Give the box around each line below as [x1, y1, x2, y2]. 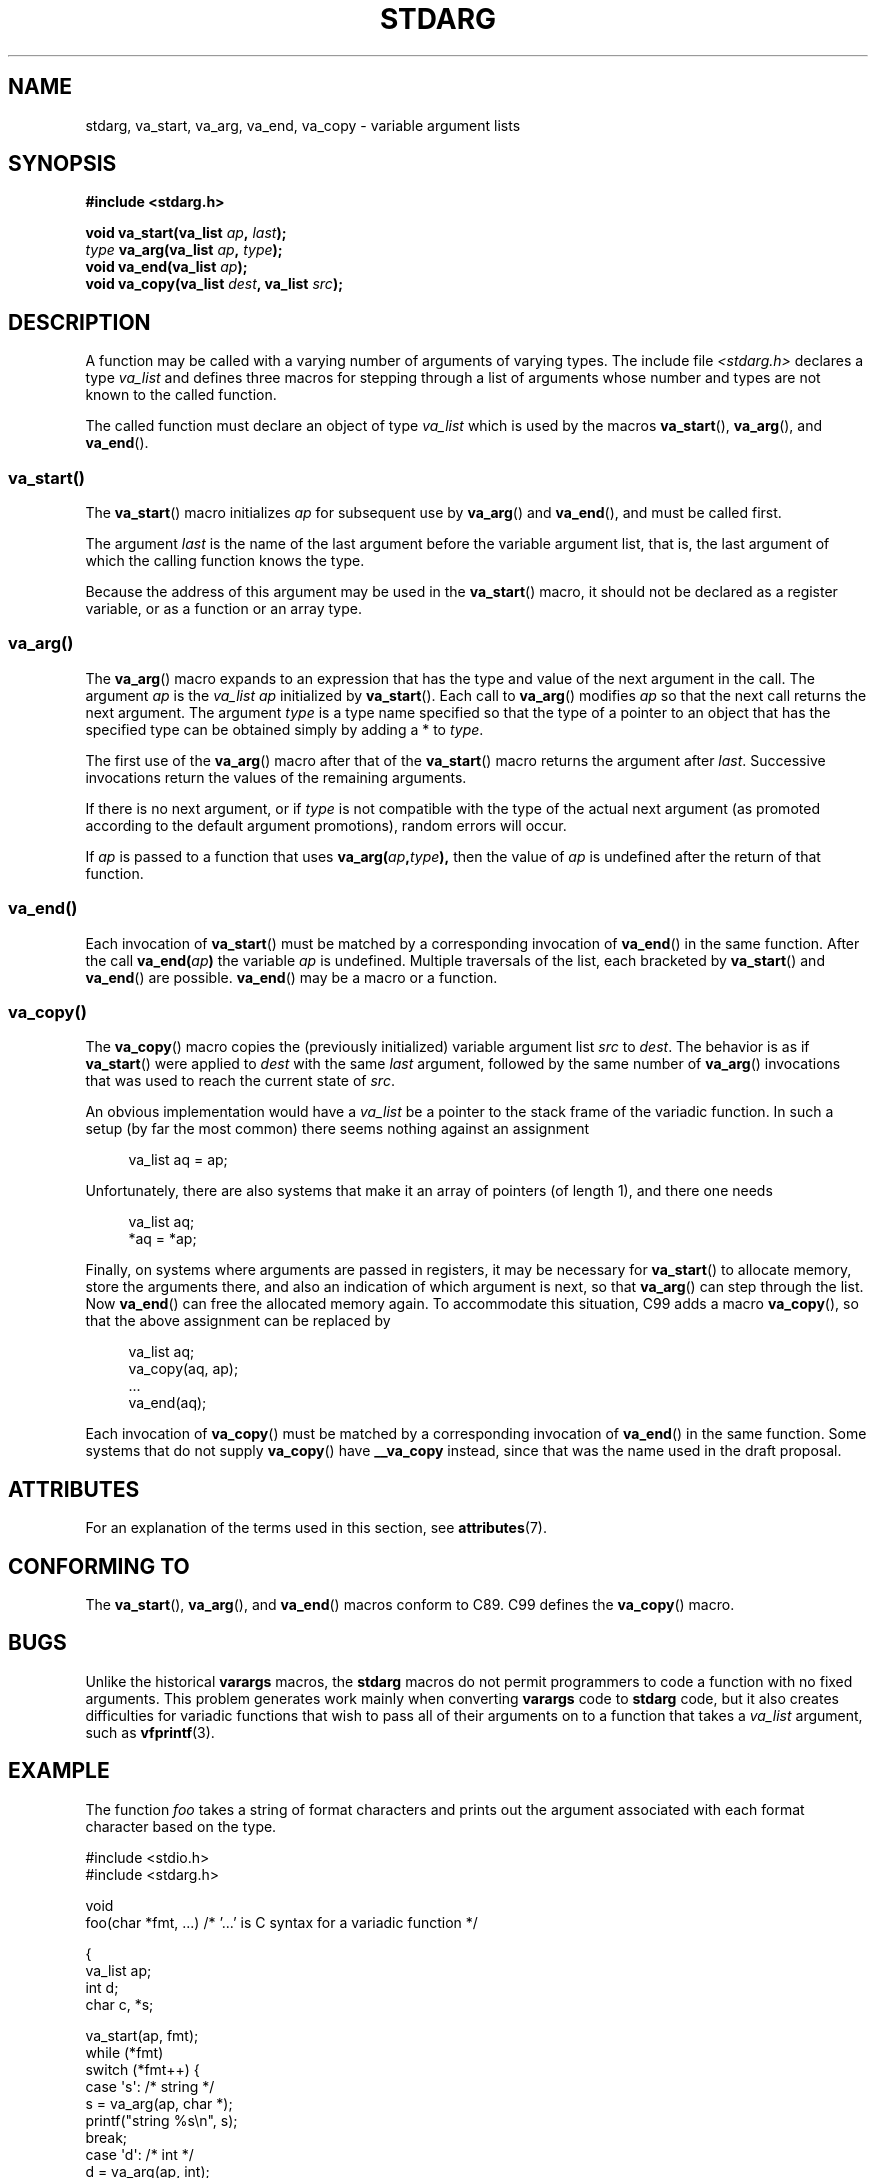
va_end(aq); [128, 1394, 207, 1412]
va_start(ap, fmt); [85, 2026, 199, 2044]
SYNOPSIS [8, 151, 117, 177]
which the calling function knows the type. [85, 552, 365, 570]
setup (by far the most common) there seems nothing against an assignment [85, 1120, 589, 1138]
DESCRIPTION [8, 309, 151, 335]
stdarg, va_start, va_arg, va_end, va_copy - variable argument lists [85, 116, 521, 134]
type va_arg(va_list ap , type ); [85, 241, 283, 259]
